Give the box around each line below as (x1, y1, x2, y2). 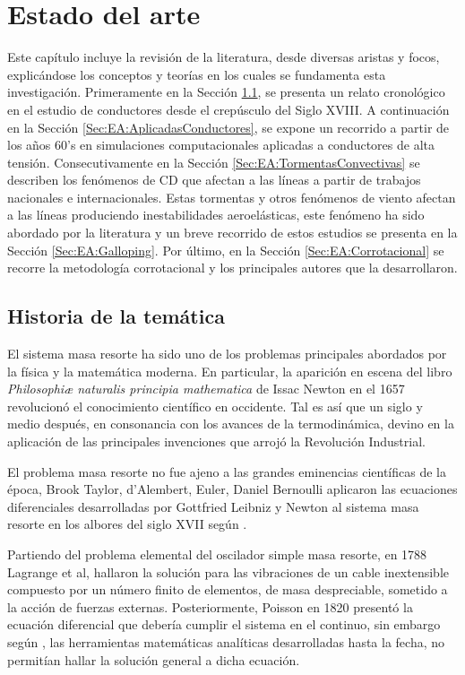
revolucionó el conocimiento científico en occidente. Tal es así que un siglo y (7, 396, 423, 415)
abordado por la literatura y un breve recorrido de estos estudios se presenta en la (7, 223, 458, 242)
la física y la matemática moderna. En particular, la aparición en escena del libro (7, 361, 452, 380)
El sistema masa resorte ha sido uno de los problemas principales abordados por (7, 344, 447, 363)
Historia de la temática (7, 302, 225, 330)
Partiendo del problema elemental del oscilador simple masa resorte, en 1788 (7, 544, 427, 563)
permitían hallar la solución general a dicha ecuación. (7, 650, 300, 669)
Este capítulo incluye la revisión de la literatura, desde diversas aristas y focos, (7, 48, 440, 66)
